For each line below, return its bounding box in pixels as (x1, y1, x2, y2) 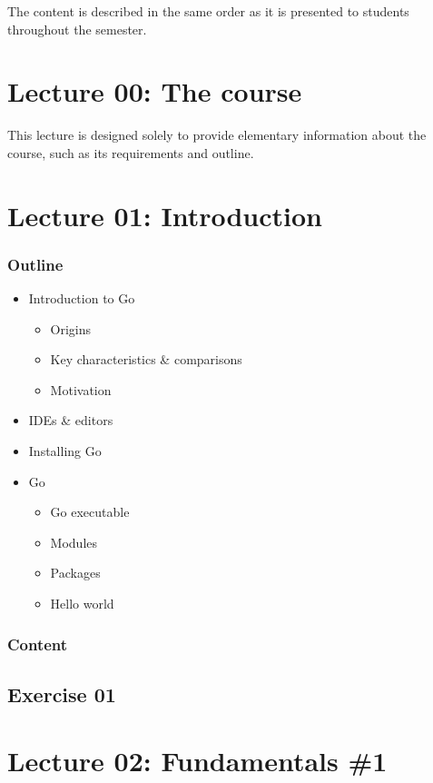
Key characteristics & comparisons (50, 350, 242, 369)
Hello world (50, 594, 114, 613)
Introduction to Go (28, 289, 135, 308)
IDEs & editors (28, 411, 113, 430)
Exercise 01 (7, 679, 116, 708)
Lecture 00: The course (7, 73, 302, 110)
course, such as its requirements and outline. (7, 143, 254, 162)
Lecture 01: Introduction (7, 196, 322, 233)
